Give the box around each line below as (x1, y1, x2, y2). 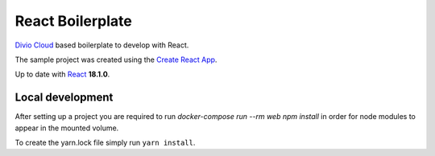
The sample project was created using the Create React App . (14, 55, 217, 64)
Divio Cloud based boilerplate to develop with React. (14, 40, 189, 50)
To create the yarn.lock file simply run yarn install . (14, 138, 196, 148)
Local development (14, 91, 114, 105)
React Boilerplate (14, 12, 132, 30)
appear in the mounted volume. (14, 123, 119, 133)
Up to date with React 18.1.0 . (14, 69, 110, 80)
